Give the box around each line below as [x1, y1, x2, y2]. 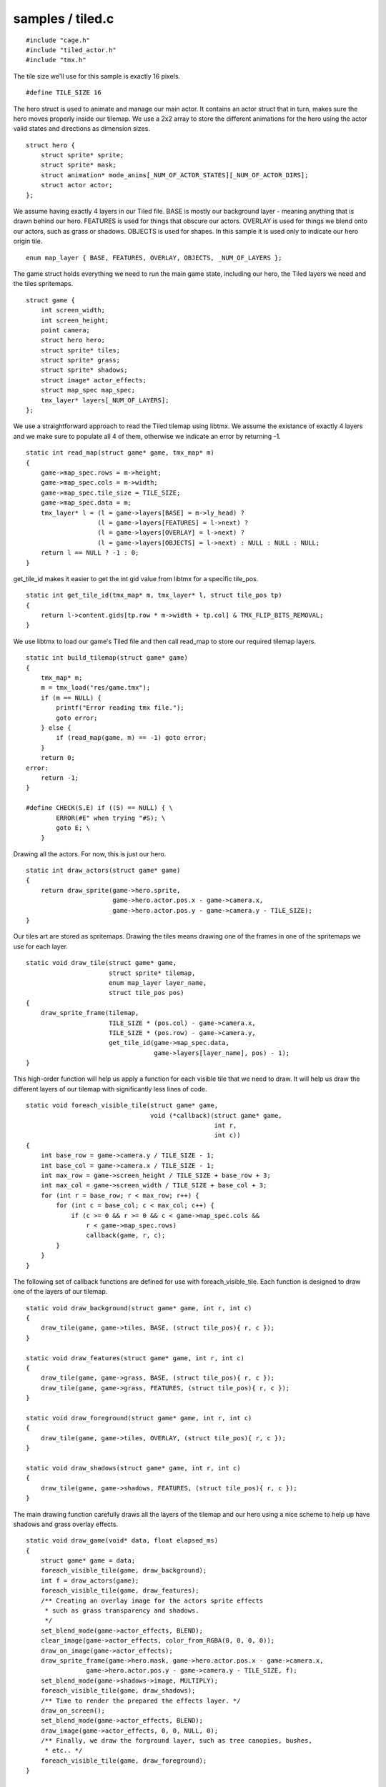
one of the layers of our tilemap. [13, 1287, 108, 1296]
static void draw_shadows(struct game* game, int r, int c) [26, 1464, 241, 1472]
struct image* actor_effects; [40, 376, 147, 384]
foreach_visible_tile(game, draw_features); [40, 1587, 199, 1595]
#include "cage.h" [26, 36, 91, 44]
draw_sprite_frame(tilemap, [40, 1009, 139, 1017]
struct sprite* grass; [40, 356, 121, 365]
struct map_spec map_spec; [40, 386, 136, 395]
